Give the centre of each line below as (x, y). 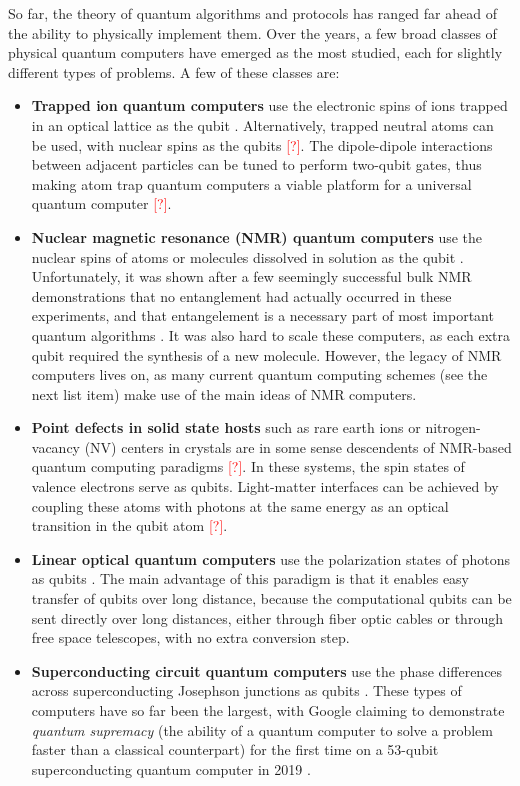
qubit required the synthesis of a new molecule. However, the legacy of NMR (266, 354)
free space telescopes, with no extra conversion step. (190, 637)
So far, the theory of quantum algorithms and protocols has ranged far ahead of (252, 13)
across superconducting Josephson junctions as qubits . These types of (246, 690)
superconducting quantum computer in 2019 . (171, 768)
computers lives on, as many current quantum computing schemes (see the (259, 374)
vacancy (56, 446)
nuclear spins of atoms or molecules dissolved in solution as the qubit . (247, 256)
